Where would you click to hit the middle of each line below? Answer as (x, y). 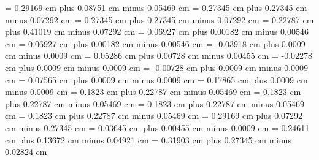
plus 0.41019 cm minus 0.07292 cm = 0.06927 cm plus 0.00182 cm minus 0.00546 (157, 32)
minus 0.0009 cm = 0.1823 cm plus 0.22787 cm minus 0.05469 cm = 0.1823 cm (153, 92)
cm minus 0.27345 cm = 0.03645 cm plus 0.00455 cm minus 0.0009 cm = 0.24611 (157, 127)
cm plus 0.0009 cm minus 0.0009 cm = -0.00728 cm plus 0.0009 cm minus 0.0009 (157, 67)
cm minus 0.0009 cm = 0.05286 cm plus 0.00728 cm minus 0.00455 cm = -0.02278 (159, 55)
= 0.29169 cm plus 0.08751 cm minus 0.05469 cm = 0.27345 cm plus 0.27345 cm (156, 7)
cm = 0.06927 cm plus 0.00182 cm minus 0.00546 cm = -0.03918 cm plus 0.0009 (155, 43)
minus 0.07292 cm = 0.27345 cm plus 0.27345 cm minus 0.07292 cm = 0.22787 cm (159, 19)
